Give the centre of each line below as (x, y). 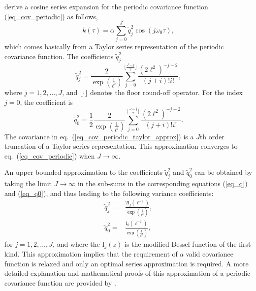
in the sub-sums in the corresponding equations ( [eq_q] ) (162, 183)
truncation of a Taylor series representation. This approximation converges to (121, 146)
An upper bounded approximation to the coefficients (84, 172)
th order (212, 136)
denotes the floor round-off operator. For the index (166, 92)
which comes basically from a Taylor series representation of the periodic (114, 47)
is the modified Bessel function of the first (188, 243)
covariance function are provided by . (60, 282)
